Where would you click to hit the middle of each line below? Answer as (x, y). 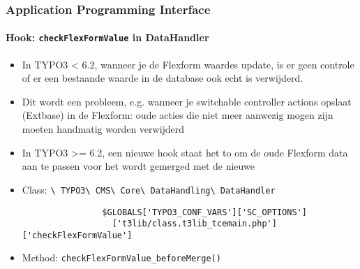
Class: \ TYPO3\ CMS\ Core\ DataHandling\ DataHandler (149, 189)
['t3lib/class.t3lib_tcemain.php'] (194, 224)
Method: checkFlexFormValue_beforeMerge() (121, 257)
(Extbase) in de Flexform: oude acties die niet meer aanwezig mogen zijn (178, 115)
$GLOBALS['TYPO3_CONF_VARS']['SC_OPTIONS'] (204, 212)
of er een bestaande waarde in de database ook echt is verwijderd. (163, 78)
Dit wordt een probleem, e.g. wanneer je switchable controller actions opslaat (187, 101)
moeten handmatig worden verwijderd (103, 129)
